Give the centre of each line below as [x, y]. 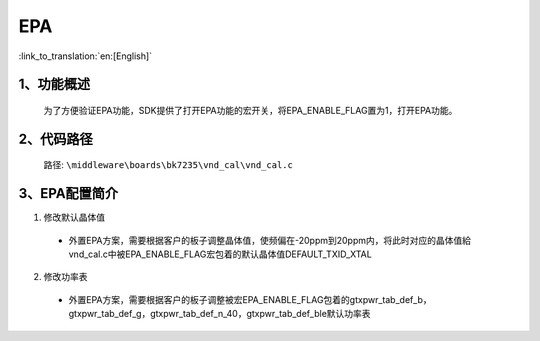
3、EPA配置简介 [68, 193]
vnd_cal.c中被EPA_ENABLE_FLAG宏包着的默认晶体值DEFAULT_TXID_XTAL [220, 254]
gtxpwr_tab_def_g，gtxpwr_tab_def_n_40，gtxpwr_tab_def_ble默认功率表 [219, 314]
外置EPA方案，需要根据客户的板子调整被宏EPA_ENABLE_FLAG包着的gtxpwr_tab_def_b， [250, 299]
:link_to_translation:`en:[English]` [85, 56]
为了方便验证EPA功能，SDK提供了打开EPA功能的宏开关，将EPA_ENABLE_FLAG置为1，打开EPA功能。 [250, 110]
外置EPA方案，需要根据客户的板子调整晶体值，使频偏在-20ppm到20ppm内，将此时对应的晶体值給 [270, 240]
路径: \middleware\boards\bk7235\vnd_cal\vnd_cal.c [168, 165]
